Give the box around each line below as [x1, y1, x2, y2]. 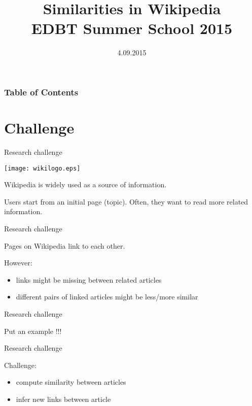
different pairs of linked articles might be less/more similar [16, 291, 198, 302]
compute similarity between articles [16, 377, 126, 387]
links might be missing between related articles [16, 274, 162, 285]
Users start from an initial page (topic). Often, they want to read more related [4, 196, 248, 207]
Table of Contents [4, 85, 79, 98]
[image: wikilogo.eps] [4, 164, 81, 172]
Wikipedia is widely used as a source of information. [4, 179, 167, 190]
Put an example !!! [4, 325, 62, 336]
